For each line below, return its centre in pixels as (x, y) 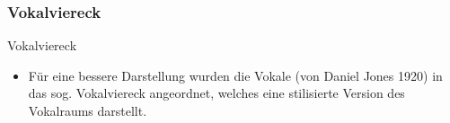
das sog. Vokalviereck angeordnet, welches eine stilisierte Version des (216, 93)
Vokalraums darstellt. (88, 110)
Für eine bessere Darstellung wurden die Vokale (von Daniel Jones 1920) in (235, 75)
